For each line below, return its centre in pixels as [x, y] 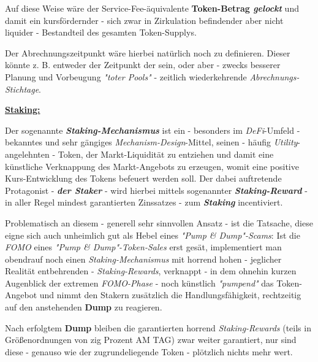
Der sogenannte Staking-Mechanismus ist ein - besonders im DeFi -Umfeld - [153, 130]
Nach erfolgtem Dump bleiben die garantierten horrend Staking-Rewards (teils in [158, 327]
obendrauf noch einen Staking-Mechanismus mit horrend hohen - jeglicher [143, 259]
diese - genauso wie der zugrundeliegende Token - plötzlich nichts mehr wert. [149, 351]
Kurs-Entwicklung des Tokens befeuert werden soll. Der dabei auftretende [143, 178]
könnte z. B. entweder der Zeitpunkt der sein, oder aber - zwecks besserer [143, 65]
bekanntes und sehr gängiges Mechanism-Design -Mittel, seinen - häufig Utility [151, 142]
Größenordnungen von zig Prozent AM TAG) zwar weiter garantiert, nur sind [151, 340]
